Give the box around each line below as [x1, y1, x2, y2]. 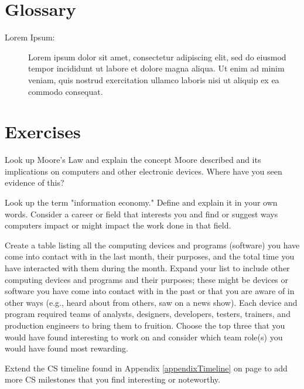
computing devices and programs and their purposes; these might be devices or [5, 273, 289, 285]
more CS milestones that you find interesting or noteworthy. [5, 373, 220, 385]
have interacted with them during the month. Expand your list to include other [5, 261, 290, 274]
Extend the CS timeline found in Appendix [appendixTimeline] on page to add [5, 361, 288, 374]
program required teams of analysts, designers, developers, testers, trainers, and [5, 308, 291, 320]
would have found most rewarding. [5, 342, 128, 354]
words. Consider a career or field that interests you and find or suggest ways [5, 207, 278, 220]
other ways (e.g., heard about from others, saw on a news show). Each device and [5, 296, 298, 308]
